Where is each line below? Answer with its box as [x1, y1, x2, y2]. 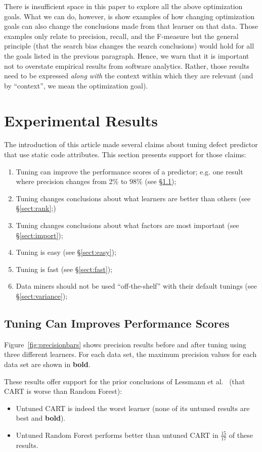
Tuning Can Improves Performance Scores [4, 315, 230, 331]
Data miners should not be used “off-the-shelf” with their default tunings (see [16, 281, 257, 291]
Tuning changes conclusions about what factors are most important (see [16, 220, 239, 231]
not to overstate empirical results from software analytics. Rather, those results [4, 60, 249, 71]
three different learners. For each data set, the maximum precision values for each [4, 349, 257, 359]
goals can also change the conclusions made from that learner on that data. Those [4, 21, 258, 31]
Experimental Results [4, 110, 158, 130]
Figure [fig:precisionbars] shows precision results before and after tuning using [4, 339, 246, 349]
